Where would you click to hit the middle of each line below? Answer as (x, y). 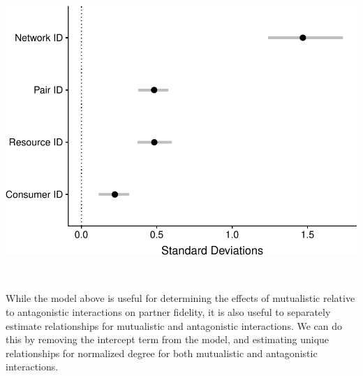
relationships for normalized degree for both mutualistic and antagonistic (162, 353)
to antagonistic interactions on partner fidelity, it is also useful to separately (168, 311)
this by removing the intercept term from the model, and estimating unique (168, 339)
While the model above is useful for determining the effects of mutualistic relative (180, 298)
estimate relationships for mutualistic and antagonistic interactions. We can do (174, 325)
